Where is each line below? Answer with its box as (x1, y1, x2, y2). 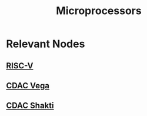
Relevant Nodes (6, 37, 85, 51)
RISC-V (6, 61, 34, 71)
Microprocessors (55, 4, 142, 18)
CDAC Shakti (6, 101, 54, 111)
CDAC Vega (6, 81, 50, 91)
